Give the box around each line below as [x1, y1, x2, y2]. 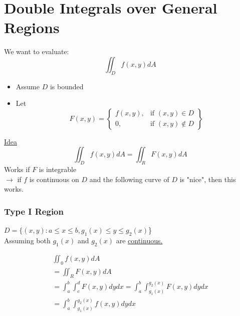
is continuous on [29, 174, 79, 184]
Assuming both [4, 235, 51, 246]
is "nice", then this [179, 174, 236, 184]
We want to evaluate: [4, 46, 69, 57]
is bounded [50, 81, 84, 91]
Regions [4, 17, 60, 38]
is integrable [39, 164, 77, 175]
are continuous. [116, 235, 163, 246]
